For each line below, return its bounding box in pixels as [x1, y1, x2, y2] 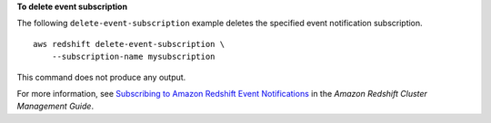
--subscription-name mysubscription [51, 52, 215, 62]
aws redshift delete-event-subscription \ [33, 39, 225, 49]
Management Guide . [16, 100, 95, 112]
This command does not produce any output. [16, 71, 186, 82]
